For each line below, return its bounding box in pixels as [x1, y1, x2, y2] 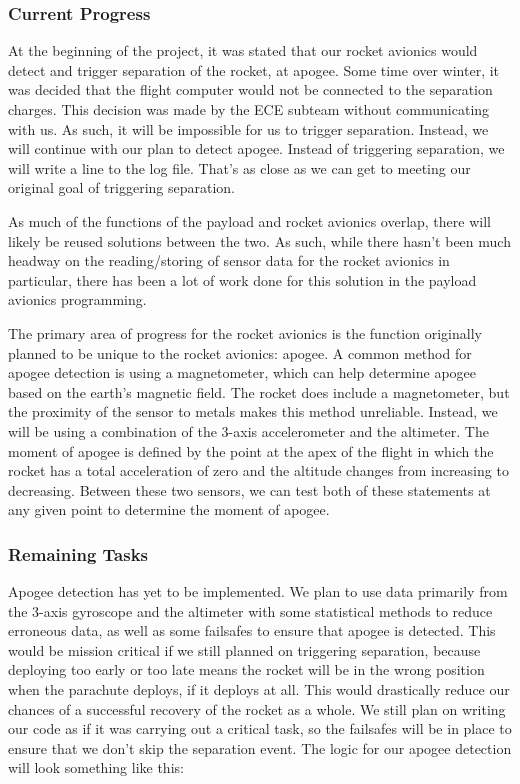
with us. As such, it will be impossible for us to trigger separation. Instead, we [8, 118, 489, 139]
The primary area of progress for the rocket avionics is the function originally [8, 322, 482, 343]
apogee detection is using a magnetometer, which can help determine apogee [8, 362, 477, 383]
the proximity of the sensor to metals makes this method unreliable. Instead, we [8, 401, 498, 422]
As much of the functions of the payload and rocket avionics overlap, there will [8, 210, 491, 231]
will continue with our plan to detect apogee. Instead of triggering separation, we [8, 138, 505, 159]
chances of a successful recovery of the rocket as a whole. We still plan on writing [8, 698, 506, 719]
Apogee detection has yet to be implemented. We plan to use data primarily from [8, 581, 508, 602]
